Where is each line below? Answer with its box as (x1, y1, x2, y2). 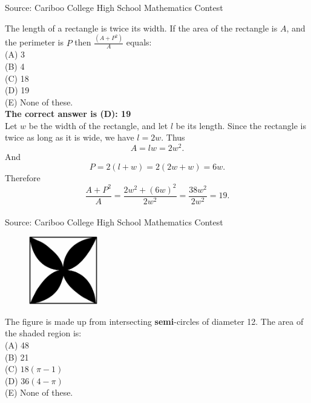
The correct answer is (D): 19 (5, 107, 131, 120)
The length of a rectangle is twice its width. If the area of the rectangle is (5, 21, 278, 34)
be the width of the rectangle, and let (28, 119, 168, 132)
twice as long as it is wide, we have (5, 131, 134, 144)
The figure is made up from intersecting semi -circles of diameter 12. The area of (5, 315, 304, 327)
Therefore (5, 171, 41, 184)
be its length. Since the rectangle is (175, 119, 307, 132)
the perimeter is (5, 36, 64, 48)
